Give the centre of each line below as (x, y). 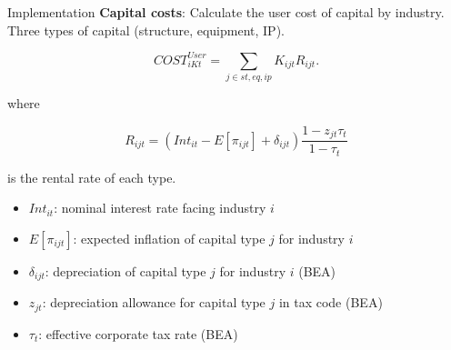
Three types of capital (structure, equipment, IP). (146, 30)
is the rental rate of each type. (92, 177)
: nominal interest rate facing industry (160, 208)
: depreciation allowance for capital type (154, 302)
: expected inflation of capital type (169, 238)
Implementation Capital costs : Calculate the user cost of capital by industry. (226, 12)
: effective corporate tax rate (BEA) (138, 333)
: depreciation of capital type (125, 270)
